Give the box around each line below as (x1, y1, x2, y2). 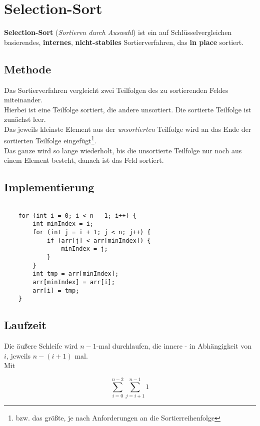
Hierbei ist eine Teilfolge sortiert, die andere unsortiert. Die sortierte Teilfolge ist (4, 104, 251, 114)
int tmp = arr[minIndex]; (32, 270, 119, 278)
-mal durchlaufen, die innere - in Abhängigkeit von (96, 341, 251, 351)
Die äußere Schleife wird (4, 341, 78, 351)
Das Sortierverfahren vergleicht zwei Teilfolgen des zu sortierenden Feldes (4, 84, 228, 95)
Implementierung (4, 179, 94, 195)
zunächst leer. (4, 114, 46, 124)
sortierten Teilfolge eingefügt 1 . (4, 134, 96, 146)
